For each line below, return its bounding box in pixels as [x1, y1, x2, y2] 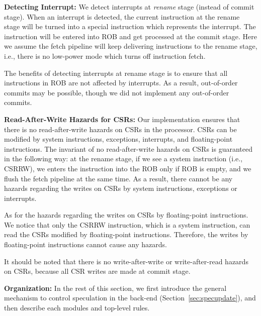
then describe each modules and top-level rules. [4, 302, 150, 313]
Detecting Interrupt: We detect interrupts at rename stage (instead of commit [4, 2, 254, 12]
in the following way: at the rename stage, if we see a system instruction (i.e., [4, 153, 243, 164]
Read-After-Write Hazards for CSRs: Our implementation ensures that [4, 114, 240, 124]
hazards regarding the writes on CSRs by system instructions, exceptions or [4, 183, 237, 193]
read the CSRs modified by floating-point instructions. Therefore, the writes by [4, 229, 248, 240]
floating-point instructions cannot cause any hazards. [4, 239, 167, 250]
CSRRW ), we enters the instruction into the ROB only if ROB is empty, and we [4, 163, 251, 173]
